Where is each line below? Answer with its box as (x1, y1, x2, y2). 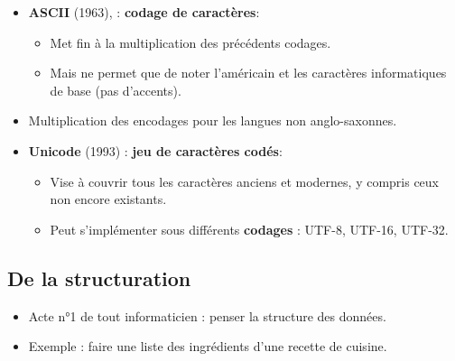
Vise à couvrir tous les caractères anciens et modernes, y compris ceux (50, 171, 440, 190)
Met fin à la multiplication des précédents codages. (50, 32, 331, 51)
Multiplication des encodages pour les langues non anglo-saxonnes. (28, 111, 397, 130)
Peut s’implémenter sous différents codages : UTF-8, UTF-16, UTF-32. (50, 219, 449, 238)
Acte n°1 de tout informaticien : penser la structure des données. (28, 306, 386, 325)
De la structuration (7, 264, 191, 292)
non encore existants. (50, 190, 167, 208)
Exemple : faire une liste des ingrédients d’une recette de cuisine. (28, 337, 387, 356)
